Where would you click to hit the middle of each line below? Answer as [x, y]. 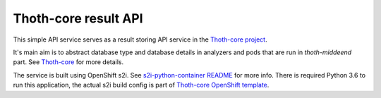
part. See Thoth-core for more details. [68, 62]
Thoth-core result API [78, 18]
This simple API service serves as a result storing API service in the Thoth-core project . [140, 39]
